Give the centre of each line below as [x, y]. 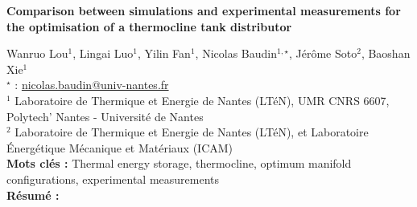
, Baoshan [386, 53]
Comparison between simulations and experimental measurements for [204, 10]
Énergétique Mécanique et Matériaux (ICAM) [120, 147]
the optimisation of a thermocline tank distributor [149, 26]
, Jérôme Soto [323, 53]
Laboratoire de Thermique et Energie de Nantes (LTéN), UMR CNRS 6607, [202, 100]
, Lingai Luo [103, 53]
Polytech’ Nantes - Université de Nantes [105, 116]
